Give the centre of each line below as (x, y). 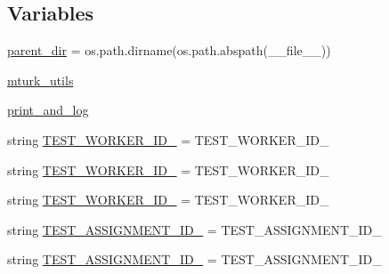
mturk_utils (41, 80)
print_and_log (48, 110)
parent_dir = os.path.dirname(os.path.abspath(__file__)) (169, 50)
